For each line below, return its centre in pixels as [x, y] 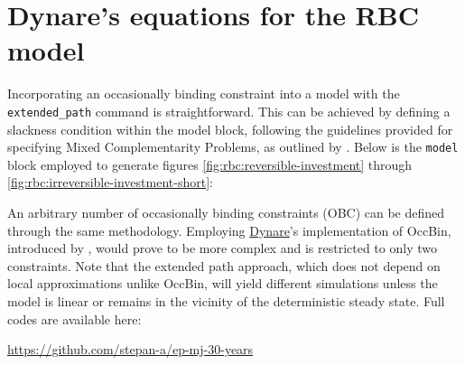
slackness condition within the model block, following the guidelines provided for [230, 129]
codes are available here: [74, 318]
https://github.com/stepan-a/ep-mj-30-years [130, 349]
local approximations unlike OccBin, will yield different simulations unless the [223, 283]
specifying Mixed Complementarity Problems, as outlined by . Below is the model [233, 147]
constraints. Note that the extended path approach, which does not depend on [224, 265]
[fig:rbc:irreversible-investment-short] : [110, 182]
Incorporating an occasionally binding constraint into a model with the [204, 94]
